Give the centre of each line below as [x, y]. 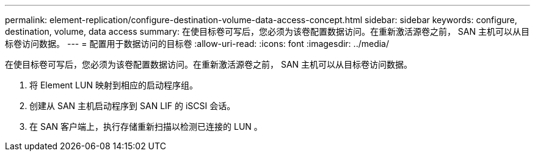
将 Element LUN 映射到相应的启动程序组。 [114, 85]
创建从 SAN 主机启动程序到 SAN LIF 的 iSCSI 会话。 [133, 106]
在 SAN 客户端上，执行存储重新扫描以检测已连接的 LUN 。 [146, 126]
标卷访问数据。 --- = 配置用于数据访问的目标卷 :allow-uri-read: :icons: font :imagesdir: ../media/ [197, 44]
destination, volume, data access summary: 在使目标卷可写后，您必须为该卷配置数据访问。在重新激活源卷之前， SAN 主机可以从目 [267, 31]
